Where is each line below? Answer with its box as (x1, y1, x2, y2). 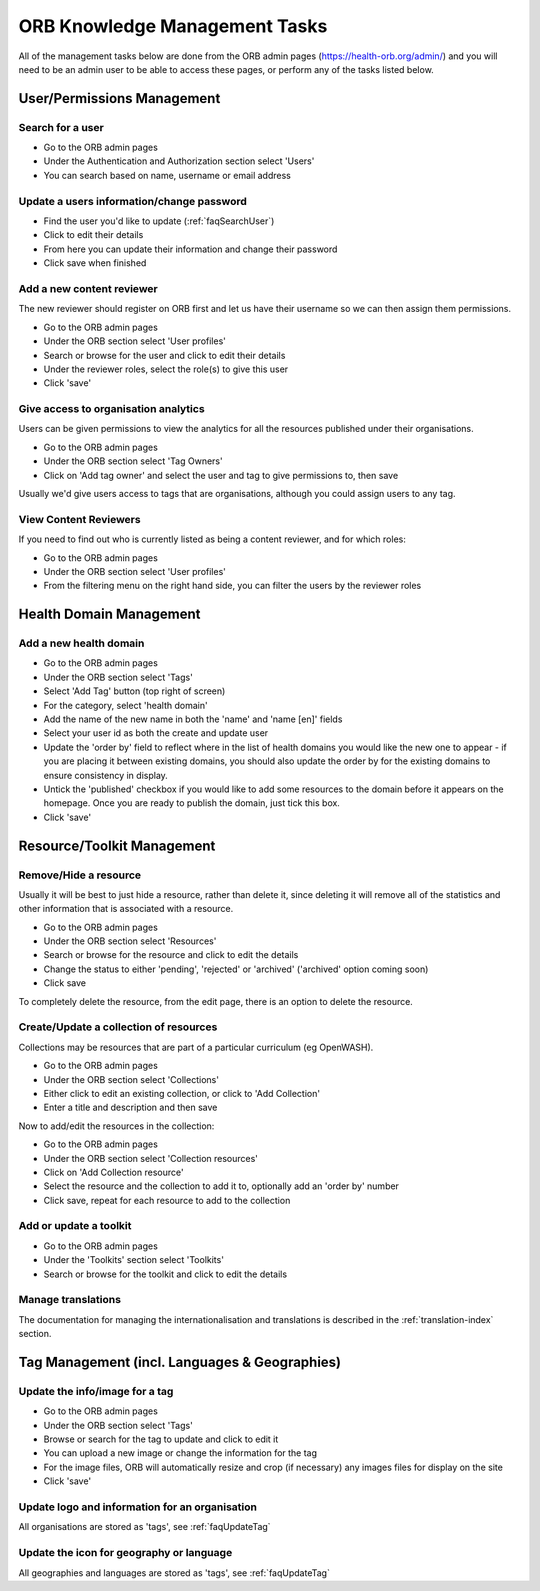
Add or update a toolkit (18, 1219, 132, 1233)
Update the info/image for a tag (18, 1384, 174, 1398)
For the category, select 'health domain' (43, 699, 209, 711)
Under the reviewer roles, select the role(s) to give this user (43, 363, 289, 375)
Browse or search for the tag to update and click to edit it (43, 1433, 279, 1445)
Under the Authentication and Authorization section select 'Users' (43, 155, 315, 167)
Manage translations (18, 1293, 122, 1307)
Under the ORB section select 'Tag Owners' (43, 455, 224, 467)
